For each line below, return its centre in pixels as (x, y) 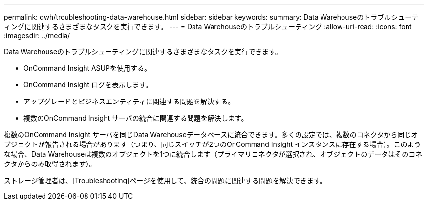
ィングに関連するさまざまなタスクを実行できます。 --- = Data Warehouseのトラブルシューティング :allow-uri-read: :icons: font (208, 27)
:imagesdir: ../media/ (37, 35)
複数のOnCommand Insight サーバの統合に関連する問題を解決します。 (136, 118)
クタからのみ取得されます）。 (50, 164)
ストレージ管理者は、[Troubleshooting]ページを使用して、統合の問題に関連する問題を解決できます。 (165, 180)
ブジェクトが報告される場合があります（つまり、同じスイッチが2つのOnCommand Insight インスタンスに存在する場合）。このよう (213, 144)
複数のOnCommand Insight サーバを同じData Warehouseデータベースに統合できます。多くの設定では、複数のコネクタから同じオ (211, 134)
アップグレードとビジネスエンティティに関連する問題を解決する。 (129, 101)
